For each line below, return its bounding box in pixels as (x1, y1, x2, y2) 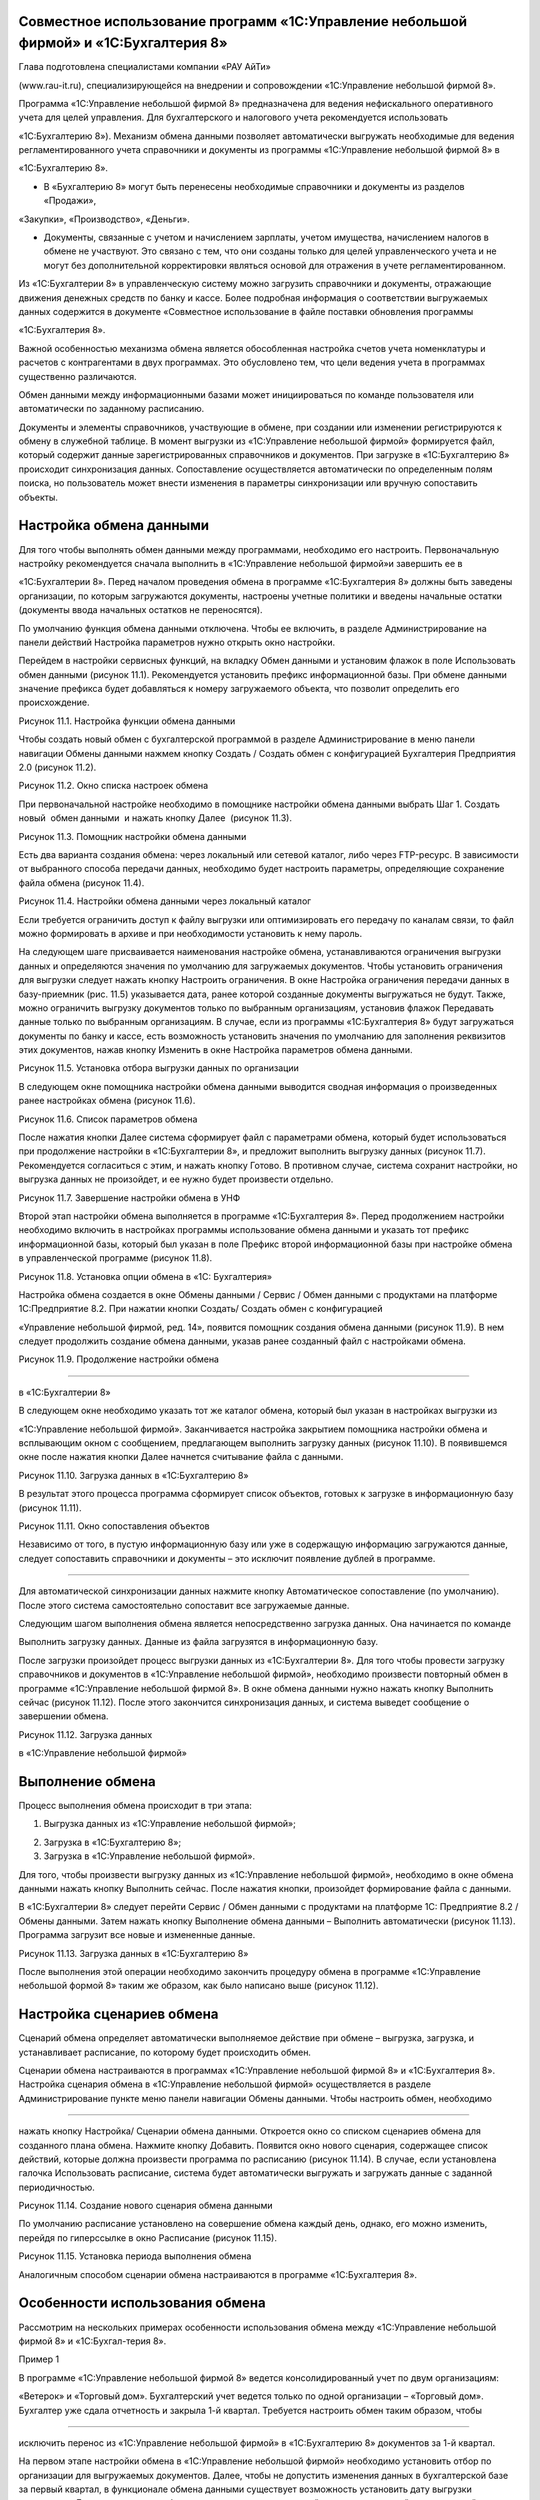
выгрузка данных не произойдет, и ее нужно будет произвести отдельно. (18, 1173, 334, 1185)
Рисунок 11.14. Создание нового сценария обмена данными (18, 2200, 274, 2212)
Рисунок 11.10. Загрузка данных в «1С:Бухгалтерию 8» (18, 1469, 249, 1481)
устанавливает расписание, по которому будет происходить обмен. (18, 2046, 312, 2058)
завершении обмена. (18, 1710, 109, 1722)
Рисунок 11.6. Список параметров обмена (18, 1113, 198, 1125)
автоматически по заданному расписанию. (18, 403, 205, 415)
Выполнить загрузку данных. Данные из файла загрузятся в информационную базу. (18, 1636, 379, 1648)
